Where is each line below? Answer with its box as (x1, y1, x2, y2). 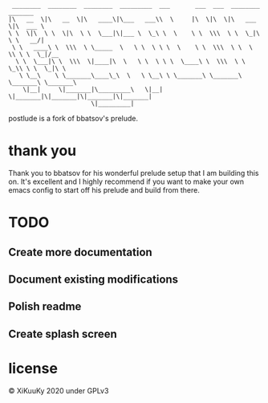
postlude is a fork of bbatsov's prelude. (8, 114, 139, 123)
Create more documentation (8, 245, 152, 258)
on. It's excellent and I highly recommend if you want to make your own (8, 177, 245, 186)
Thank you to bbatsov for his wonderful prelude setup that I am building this (8, 168, 259, 177)
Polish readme (8, 299, 82, 314)
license (8, 359, 59, 377)
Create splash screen (8, 327, 118, 340)
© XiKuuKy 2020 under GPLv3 (8, 385, 109, 395)
